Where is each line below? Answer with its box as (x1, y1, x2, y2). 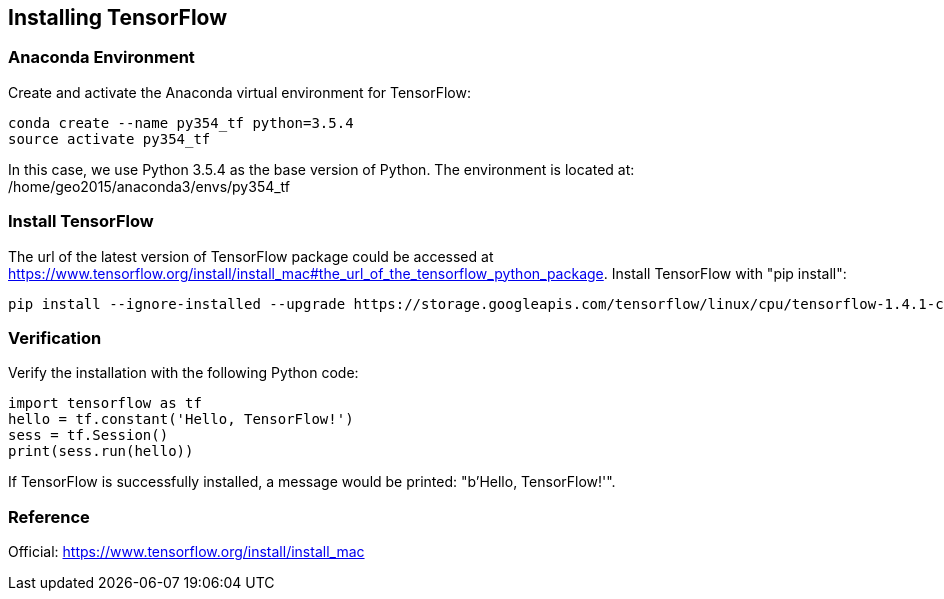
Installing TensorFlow (8, 5, 228, 30)
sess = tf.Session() (8, 427, 169, 444)
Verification (8, 327, 102, 348)
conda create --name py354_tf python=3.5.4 (8, 114, 354, 131)
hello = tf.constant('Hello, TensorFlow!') (8, 411, 354, 428)
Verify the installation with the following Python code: (8, 364, 359, 382)
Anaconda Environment (8, 47, 195, 68)
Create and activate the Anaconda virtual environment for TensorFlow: (8, 83, 471, 101)
